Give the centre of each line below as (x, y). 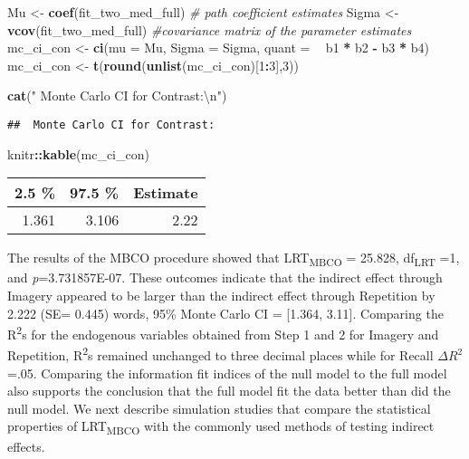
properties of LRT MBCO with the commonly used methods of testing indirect (221, 427)
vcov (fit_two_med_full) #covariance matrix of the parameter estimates (210, 29)
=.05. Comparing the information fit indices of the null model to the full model (227, 373)
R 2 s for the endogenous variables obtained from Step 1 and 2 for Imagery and (223, 333)
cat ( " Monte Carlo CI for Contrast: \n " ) (117, 96)
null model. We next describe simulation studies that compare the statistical (219, 408)
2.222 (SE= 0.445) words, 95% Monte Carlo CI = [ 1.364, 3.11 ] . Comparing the (225, 313)
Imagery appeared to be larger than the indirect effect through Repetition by (221, 295)
